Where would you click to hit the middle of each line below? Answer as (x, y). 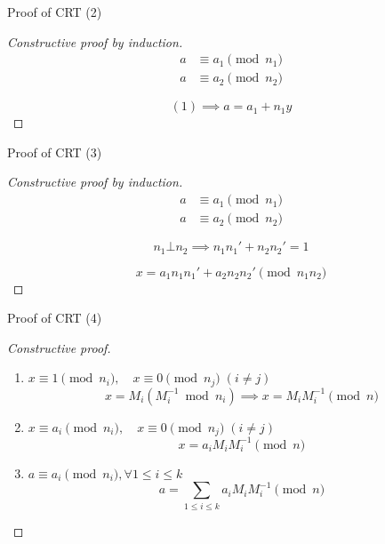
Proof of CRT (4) (55, 318)
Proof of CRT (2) (55, 12)
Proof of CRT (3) (55, 152)
